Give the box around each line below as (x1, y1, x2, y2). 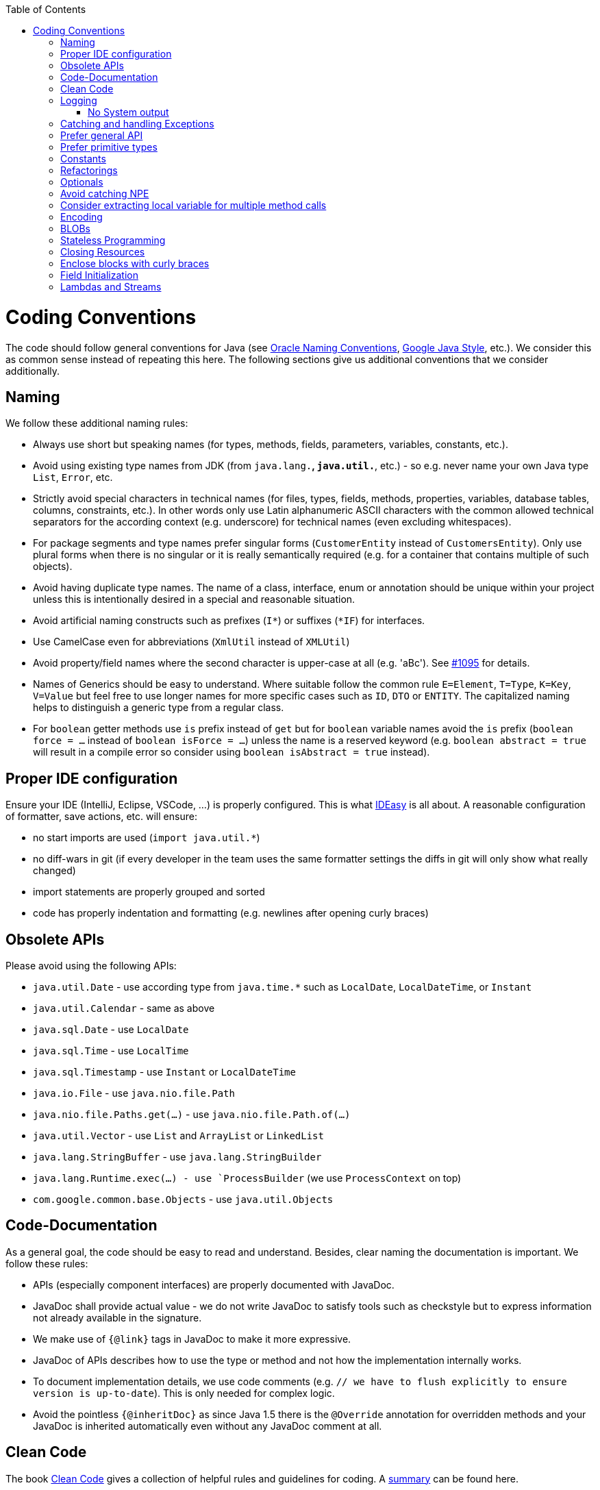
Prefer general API (60, 129, 143, 141)
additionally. (5, 364, 60, 377)
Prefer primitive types (60, 141, 158, 153)
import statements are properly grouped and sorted (33, 886, 265, 898)
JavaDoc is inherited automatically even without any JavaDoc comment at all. (33, 1419, 382, 1432)
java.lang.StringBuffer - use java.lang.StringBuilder (33, 1151, 322, 1163)
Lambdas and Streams (60, 281, 162, 293)
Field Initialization (60, 269, 138, 281)
